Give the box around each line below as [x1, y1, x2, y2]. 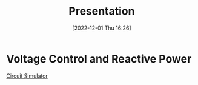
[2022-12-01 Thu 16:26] [72, 24, 131, 32]
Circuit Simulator [6, 72, 48, 80]
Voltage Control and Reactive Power [6, 52, 192, 66]
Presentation [68, 4, 135, 18]
